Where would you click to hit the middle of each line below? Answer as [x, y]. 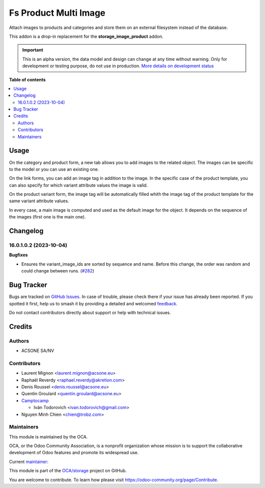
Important [33, 50]
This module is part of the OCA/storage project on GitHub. [68, 471]
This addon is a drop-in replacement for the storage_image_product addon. [86, 36]
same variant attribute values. [39, 201]
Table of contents [27, 80]
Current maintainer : [29, 461]
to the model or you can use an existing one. [54, 169]
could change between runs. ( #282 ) [58, 271]
